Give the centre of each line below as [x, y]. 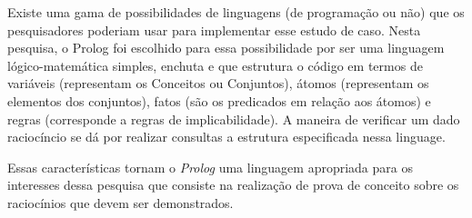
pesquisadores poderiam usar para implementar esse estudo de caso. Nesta [214, 30]
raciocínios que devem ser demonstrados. [121, 202]
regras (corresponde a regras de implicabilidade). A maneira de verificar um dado [234, 119]
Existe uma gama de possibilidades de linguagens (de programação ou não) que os [236, 12]
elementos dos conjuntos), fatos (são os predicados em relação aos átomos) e [219, 100]
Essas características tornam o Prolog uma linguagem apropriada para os [210, 167]
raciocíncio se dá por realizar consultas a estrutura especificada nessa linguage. [226, 137]
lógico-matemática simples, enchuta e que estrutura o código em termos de [215, 65]
